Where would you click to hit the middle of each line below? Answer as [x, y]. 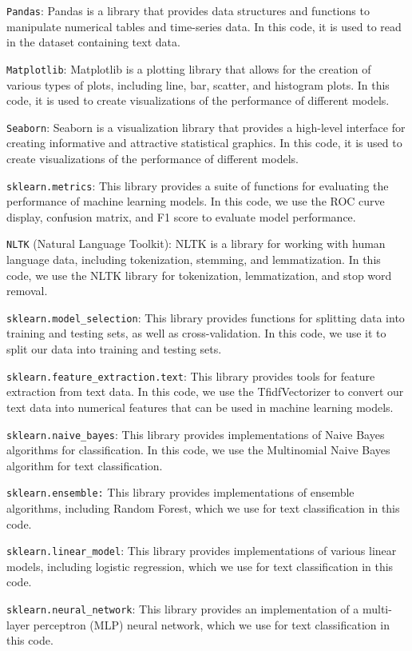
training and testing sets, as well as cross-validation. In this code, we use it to [196, 333]
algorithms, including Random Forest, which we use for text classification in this [203, 508]
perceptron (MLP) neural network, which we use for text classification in [211, 624]
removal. [27, 291]
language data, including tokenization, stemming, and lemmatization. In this [194, 260]
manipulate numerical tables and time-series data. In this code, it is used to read [204, 26]
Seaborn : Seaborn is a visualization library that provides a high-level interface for [206, 127]
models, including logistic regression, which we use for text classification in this [200, 566]
